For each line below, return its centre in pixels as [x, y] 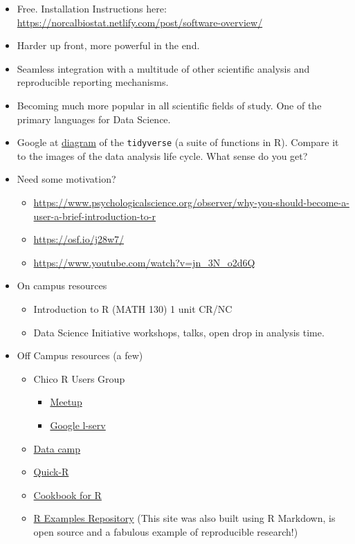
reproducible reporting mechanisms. [93, 82]
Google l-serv [78, 425]
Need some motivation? [66, 179]
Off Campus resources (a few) [80, 355]
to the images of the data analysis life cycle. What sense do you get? [162, 155]
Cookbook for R [67, 495]
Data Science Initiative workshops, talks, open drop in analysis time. [179, 332]
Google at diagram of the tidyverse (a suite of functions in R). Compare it [178, 142]
